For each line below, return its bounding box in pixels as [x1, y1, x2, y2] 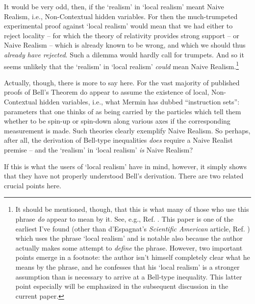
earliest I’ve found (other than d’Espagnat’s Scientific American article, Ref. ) [15, 223, 250, 233]
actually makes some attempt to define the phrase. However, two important [15, 242, 243, 253]
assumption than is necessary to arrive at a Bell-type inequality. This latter [15, 271, 242, 281]
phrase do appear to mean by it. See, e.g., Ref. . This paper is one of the [15, 213, 233, 224]
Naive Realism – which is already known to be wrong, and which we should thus [4, 40, 246, 50]
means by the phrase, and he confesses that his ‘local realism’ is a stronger [15, 261, 240, 272]
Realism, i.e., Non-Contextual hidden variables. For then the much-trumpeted [4, 11, 238, 21]
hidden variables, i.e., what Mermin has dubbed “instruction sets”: [39, 97, 240, 106]
